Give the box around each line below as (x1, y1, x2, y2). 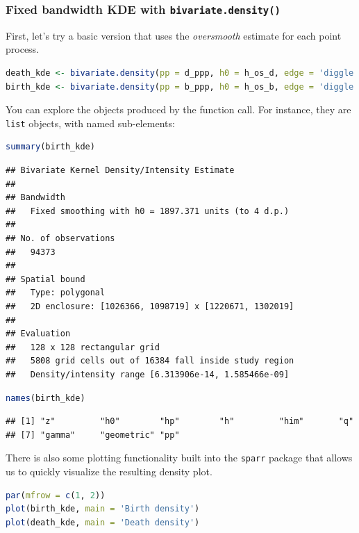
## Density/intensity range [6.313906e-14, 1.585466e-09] (6, 369, 290, 379)
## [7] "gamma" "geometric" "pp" (6, 429, 180, 440)
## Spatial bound (6, 274, 85, 284)
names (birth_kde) (6, 393, 85, 403)
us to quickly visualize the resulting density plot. (6, 464, 212, 478)
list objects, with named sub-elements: (6, 115, 175, 130)
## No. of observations (6, 233, 115, 243)
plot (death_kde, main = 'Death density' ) (6, 517, 200, 527)
